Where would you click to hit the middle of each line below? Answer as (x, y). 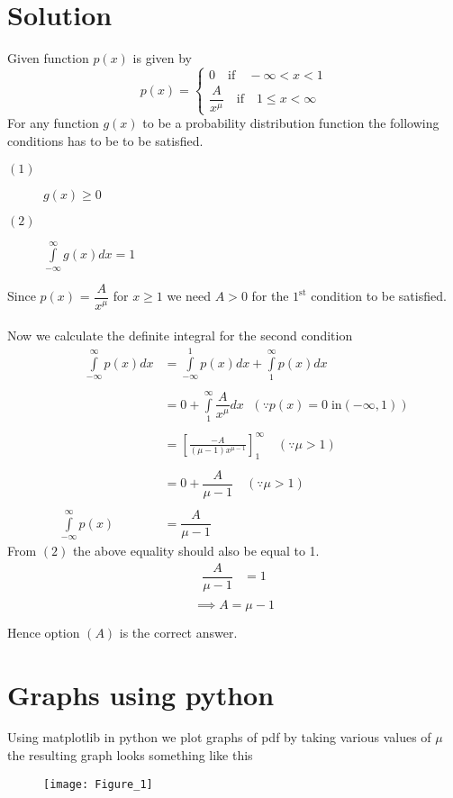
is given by (163, 58)
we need (189, 296)
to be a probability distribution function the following (291, 123)
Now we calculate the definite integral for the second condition (180, 336)
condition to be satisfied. (379, 296)
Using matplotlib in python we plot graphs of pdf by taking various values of (219, 737)
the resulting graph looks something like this (130, 755)
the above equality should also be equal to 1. (196, 551)
